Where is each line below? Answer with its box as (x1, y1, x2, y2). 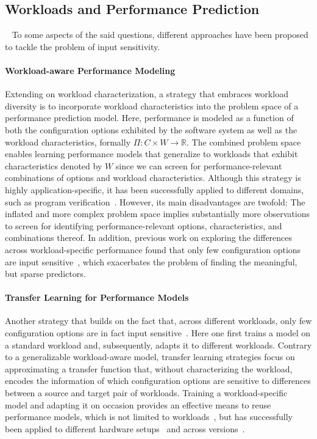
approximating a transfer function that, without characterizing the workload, (5, 362, 293, 375)
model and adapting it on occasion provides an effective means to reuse (5, 398, 271, 411)
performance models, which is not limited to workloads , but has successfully (5, 410, 293, 423)
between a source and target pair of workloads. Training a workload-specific (5, 386, 288, 399)
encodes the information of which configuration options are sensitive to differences (5, 374, 311, 387)
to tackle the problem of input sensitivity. (5, 40, 160, 53)
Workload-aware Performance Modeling (5, 64, 176, 76)
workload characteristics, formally (5, 135, 131, 148)
